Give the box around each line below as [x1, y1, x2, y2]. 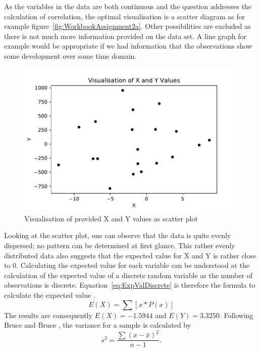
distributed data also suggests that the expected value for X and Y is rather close [4, 250, 256, 260]
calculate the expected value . [4, 289, 95, 300]
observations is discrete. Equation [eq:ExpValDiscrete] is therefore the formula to [4, 280, 255, 290]
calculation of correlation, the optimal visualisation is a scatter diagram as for [4, 11, 245, 21]
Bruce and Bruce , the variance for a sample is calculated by [4, 320, 191, 330]
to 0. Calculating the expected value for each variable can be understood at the [4, 260, 249, 270]
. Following [219, 309, 253, 320]
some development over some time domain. [4, 50, 137, 61]
